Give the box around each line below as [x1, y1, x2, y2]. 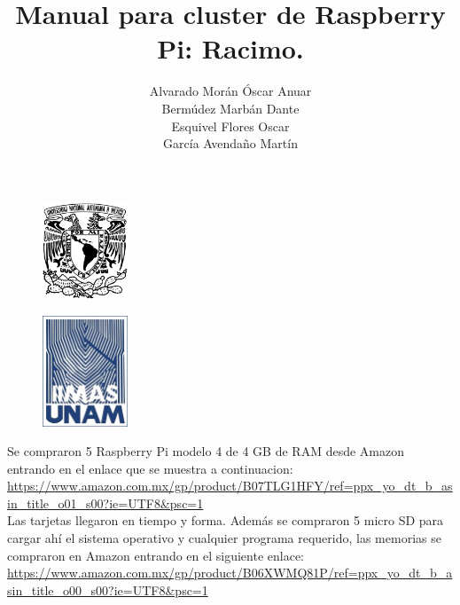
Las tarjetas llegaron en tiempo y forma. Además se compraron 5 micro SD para [7, 511, 444, 530]
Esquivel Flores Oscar [171, 116, 290, 135]
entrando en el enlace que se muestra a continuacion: [7, 459, 293, 477]
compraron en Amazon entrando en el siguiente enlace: [7, 546, 305, 564]
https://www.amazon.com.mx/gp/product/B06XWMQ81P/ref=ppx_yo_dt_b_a [7, 563, 453, 582]
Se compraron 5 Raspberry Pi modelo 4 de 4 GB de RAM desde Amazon [7, 442, 404, 460]
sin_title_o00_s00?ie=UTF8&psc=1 [7, 580, 208, 599]
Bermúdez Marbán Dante [161, 98, 300, 117]
